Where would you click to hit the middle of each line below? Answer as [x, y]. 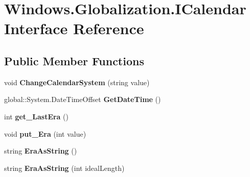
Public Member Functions [74, 60]
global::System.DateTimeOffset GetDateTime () [83, 99]
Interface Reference [74, 28]
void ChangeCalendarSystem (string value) [77, 82]
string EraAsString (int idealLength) [64, 168]
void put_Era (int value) [45, 133]
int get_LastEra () [36, 116]
